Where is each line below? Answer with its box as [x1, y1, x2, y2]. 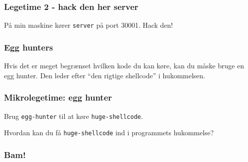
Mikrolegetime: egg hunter [4, 91, 112, 104]
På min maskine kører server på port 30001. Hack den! [4, 20, 173, 30]
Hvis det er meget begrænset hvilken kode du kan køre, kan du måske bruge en [4, 60, 244, 71]
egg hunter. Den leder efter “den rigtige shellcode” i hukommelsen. [4, 70, 205, 80]
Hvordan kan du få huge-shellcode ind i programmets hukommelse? [4, 127, 214, 138]
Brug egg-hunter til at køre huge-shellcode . [4, 110, 143, 121]
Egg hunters [4, 41, 53, 53]
